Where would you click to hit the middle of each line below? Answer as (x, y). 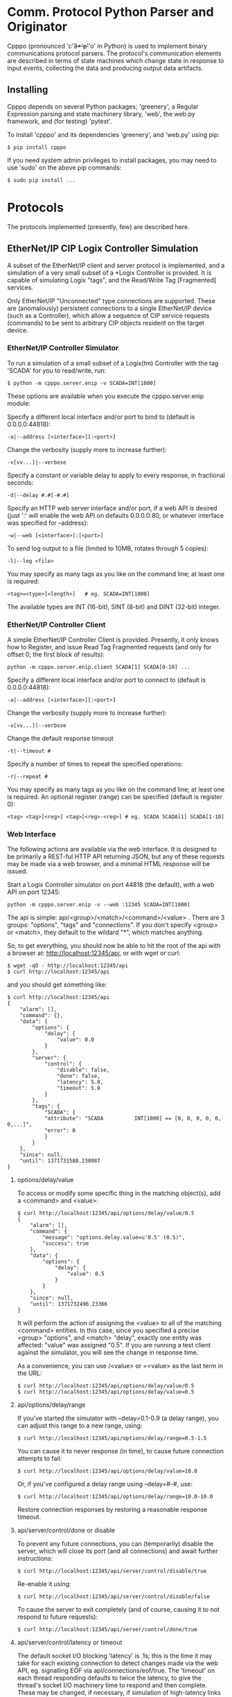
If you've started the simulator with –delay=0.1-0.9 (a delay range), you (118, 1418)
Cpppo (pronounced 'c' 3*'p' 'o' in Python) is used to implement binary (107, 46)
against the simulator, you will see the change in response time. (108, 1353)
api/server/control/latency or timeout (70, 1642)
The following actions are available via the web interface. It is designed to (112, 850)
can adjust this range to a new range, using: (80, 1426)
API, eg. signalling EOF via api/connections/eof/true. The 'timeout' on (116, 1671)
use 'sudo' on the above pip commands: (64, 168)
